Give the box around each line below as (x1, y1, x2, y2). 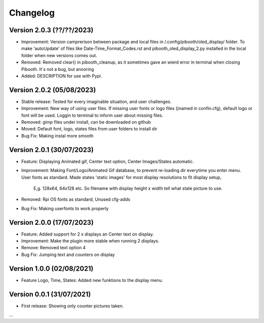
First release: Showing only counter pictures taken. (21, 303, 124, 309)
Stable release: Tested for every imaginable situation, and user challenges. (21, 98, 172, 105)
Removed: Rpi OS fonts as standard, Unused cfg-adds (21, 196, 131, 202)
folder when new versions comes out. (21, 52, 97, 58)
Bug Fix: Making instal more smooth (21, 132, 94, 139)
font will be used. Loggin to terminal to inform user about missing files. (21, 112, 163, 118)
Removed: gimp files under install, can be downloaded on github (21, 119, 151, 125)
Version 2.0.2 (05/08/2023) (9, 86, 96, 94)
